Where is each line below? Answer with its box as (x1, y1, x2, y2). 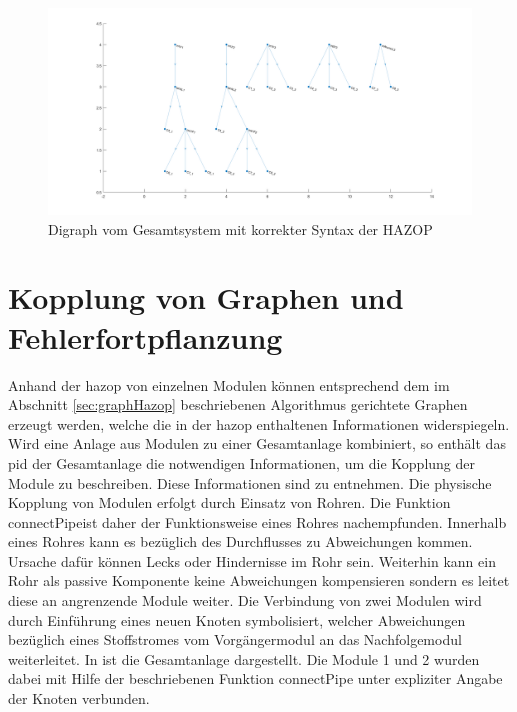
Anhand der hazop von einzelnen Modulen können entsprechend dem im (8, 374, 450, 395)
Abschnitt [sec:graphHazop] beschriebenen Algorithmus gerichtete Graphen (8, 394, 468, 415)
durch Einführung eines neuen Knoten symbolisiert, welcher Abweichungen (8, 609, 466, 630)
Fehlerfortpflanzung (8, 316, 283, 357)
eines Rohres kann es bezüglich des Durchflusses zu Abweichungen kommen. (8, 531, 473, 552)
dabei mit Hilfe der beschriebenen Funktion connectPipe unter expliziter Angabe (8, 668, 503, 689)
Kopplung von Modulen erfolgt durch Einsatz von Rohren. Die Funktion (8, 492, 451, 513)
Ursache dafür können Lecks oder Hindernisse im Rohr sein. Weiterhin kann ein (8, 550, 496, 571)
